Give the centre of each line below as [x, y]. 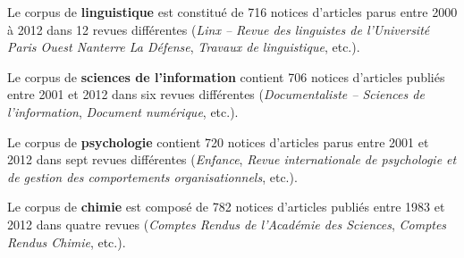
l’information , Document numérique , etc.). [123, 111]
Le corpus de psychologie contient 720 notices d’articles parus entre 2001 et [218, 141]
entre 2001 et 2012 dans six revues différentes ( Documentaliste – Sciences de [216, 94]
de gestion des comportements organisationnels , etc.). [152, 176]
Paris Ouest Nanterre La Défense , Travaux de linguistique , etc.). [184, 47]
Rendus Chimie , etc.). [67, 241]
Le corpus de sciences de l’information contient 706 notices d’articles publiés [226, 76]
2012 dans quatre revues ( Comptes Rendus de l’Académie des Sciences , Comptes [227, 224]
